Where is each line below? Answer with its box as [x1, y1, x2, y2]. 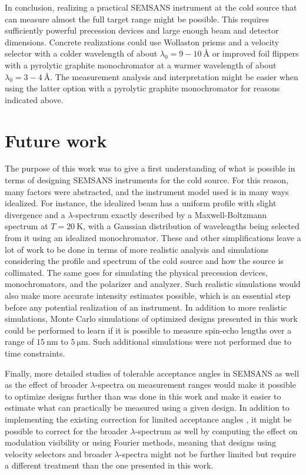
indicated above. [5, 93, 64, 105]
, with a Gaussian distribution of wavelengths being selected [83, 220, 300, 232]
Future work [5, 128, 107, 152]
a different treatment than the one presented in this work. [5, 459, 214, 471]
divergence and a [5, 208, 65, 220]
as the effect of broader [5, 378, 88, 391]
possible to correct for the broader [5, 424, 128, 437]
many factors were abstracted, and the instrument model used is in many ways [5, 185, 289, 197]
